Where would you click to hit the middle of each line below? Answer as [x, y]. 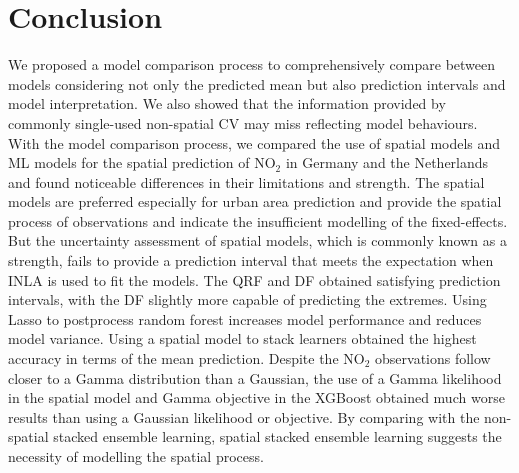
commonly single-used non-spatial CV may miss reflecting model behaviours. [243, 122]
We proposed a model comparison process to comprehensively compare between [252, 64]
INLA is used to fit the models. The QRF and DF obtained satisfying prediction [254, 279]
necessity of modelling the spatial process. [136, 456]
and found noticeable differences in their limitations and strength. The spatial [246, 181]
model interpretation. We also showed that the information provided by [227, 103]
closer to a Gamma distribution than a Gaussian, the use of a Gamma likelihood [255, 377]
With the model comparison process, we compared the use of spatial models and [254, 142]
